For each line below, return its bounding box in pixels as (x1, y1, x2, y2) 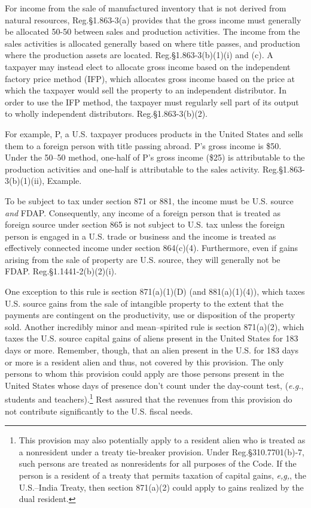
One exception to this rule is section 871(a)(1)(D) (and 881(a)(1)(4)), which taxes (5, 285, 305, 298)
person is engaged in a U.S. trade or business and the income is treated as (5, 229, 276, 242)
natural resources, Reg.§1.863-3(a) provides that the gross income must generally (5, 13, 301, 26)
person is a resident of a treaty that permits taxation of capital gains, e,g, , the (19, 469, 306, 482)
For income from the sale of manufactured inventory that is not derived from (5, 2, 286, 14)
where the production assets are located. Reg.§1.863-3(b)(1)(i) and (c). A (5, 49, 273, 61)
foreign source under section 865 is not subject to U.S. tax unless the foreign (5, 218, 285, 231)
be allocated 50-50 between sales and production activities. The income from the (5, 25, 300, 38)
